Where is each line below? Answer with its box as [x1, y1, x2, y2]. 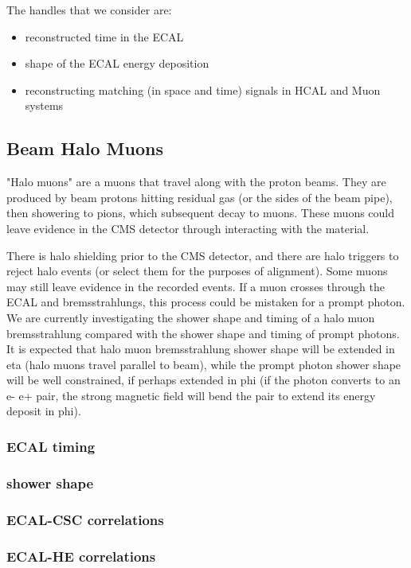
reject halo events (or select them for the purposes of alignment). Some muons [6, 263, 388, 279]
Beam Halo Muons [6, 136, 163, 161]
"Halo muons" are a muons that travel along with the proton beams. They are [6, 173, 386, 190]
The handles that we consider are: [6, 2, 172, 18]
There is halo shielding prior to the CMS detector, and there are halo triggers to [6, 247, 399, 263]
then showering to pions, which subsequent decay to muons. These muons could [6, 204, 395, 221]
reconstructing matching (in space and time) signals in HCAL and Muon [25, 81, 381, 98]
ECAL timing [6, 437, 96, 456]
